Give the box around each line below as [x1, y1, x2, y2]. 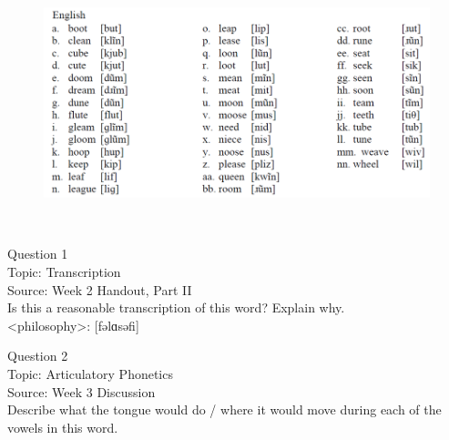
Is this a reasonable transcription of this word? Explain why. [7, 298, 345, 317]
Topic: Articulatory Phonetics [7, 363, 173, 383]
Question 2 [7, 346, 68, 365]
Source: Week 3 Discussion [7, 382, 156, 401]
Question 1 [7, 244, 68, 263]
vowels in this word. [7, 417, 118, 436]
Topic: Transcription [7, 261, 121, 281]
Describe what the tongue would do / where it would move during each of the [7, 400, 442, 419]
